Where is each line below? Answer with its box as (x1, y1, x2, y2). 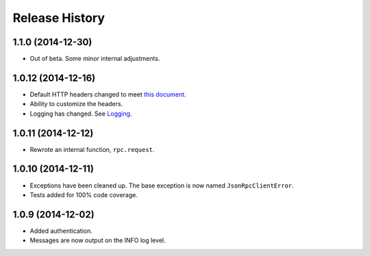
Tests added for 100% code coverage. (29, 190, 138, 199)
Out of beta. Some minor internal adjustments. (29, 55, 160, 63)
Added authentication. (29, 227, 92, 235)
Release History (12, 10, 106, 25)
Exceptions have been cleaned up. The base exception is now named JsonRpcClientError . (29, 181, 294, 190)
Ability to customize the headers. (29, 100, 123, 108)
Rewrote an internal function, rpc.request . (29, 145, 155, 153)
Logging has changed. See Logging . (29, 110, 132, 118)
